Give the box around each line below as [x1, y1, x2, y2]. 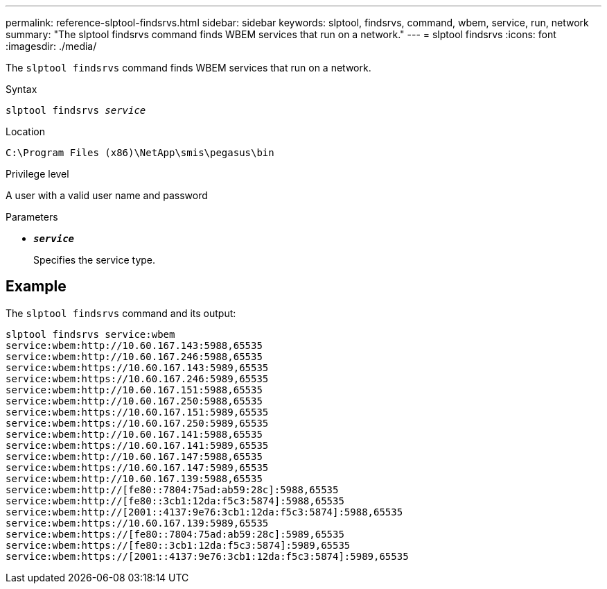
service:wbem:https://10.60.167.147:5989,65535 [6, 461, 269, 473]
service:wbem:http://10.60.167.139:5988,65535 [6, 472, 263, 484]
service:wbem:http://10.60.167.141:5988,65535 [6, 428, 263, 440]
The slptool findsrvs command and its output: [6, 307, 236, 319]
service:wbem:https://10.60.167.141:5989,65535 [6, 439, 269, 451]
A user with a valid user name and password [6, 189, 208, 201]
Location [6, 126, 45, 137]
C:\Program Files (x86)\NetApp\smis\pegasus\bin [6, 147, 274, 158]
